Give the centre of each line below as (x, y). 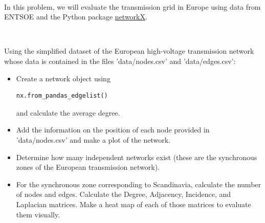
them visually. (38, 214)
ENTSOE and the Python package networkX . (76, 17)
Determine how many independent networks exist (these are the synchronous (137, 157)
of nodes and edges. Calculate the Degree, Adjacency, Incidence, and (123, 194)
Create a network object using (63, 78)
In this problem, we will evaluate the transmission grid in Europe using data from (132, 6)
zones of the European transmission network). (88, 167)
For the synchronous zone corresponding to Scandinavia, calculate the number (139, 184)
